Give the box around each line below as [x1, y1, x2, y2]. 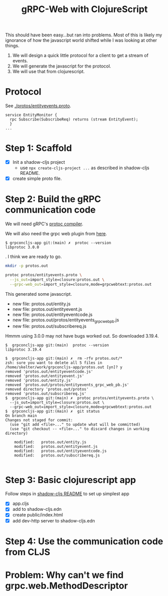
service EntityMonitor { [5, 112, 57, 118]
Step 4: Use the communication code [5, 536, 163, 547]
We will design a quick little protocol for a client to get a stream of [12, 52, 149, 58]
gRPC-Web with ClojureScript [21, 4, 148, 15]
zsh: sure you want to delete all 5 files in [5, 360, 102, 366]
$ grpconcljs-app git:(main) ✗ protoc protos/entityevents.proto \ [5, 395, 154, 401]
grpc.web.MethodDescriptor [5, 580, 128, 591]
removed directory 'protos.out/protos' [5, 387, 89, 392]
